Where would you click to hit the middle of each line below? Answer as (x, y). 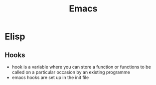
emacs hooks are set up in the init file (50, 77)
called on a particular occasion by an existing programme (71, 72)
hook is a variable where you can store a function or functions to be (81, 67)
